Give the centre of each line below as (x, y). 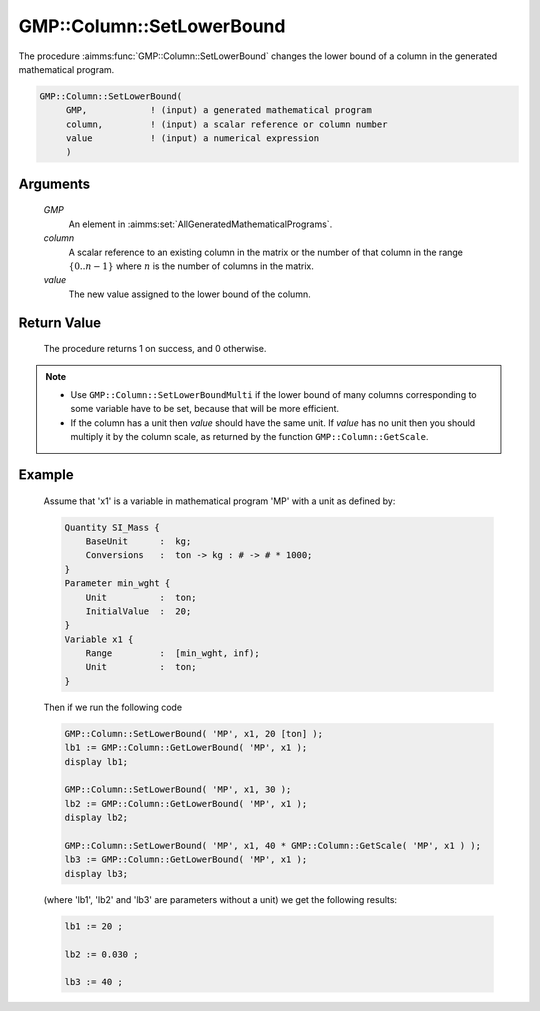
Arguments (54, 183)
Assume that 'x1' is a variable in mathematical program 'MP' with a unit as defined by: (219, 501)
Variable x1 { (99, 639)
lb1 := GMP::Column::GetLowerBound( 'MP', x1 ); (186, 748)
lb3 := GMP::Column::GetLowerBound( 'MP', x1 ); (186, 859)
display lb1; (96, 761)
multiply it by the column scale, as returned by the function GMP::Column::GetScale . (249, 437)
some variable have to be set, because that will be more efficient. (205, 409)
